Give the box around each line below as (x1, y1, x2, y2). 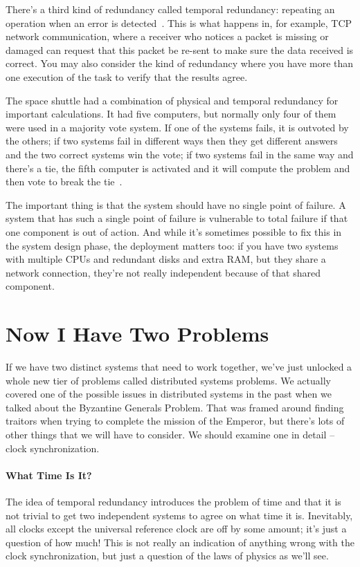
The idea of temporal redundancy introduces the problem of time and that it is (6, 494, 341, 508)
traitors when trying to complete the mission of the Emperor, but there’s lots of (6, 413, 345, 428)
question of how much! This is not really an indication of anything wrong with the (6, 535, 354, 549)
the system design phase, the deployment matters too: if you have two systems (6, 238, 339, 252)
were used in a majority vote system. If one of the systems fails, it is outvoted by (6, 120, 349, 134)
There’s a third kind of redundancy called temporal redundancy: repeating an (6, 2, 335, 16)
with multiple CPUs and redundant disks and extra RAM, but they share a (6, 252, 326, 266)
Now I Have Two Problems (6, 319, 269, 348)
